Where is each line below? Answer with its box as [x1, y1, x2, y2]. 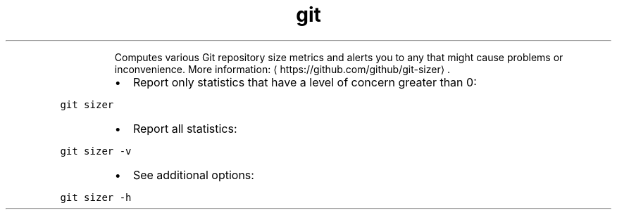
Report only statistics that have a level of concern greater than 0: [132, 74, 477, 89]
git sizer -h [60, 191, 132, 203]
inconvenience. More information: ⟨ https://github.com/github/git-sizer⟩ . [114, 63, 451, 75]
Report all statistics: [132, 121, 237, 136]
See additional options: [132, 167, 254, 182]
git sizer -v [60, 145, 132, 157]
